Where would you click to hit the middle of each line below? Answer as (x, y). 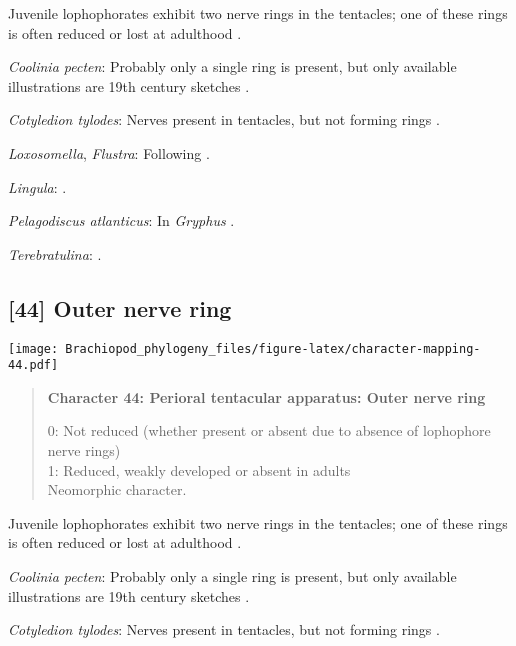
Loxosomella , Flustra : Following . (109, 152)
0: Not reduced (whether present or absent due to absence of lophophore (269, 430)
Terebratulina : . (55, 253)
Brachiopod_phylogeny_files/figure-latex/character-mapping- (273, 348)
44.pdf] (33, 365)
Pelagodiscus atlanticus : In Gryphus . (121, 220)
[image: (33, 348)
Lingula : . (37, 186)
